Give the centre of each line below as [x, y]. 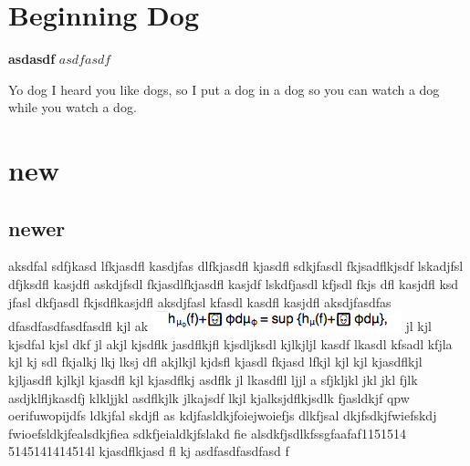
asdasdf [32, 59]
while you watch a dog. [73, 107]
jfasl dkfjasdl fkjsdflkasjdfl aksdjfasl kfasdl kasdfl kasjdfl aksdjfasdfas [200, 301]
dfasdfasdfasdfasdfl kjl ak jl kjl [220, 326]
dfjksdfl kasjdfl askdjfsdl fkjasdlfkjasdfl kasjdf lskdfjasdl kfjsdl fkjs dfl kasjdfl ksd [234, 284]
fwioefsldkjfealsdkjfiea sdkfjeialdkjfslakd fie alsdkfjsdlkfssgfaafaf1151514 [207, 433]
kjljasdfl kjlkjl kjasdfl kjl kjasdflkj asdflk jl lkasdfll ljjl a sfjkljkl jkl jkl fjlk [213, 380]
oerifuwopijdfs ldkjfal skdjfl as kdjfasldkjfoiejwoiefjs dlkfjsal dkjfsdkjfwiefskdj [223, 415]
